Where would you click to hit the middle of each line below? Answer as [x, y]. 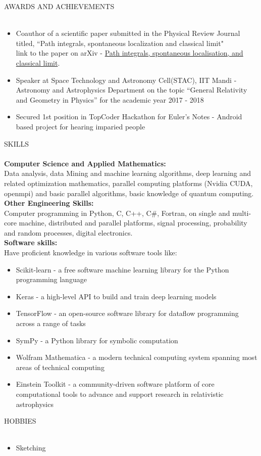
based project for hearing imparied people [81, 126]
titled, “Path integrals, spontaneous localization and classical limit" [120, 43]
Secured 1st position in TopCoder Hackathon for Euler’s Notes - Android [129, 117]
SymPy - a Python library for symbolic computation [97, 340]
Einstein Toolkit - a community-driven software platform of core [115, 384]
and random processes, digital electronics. [68, 232]
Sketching [31, 448]
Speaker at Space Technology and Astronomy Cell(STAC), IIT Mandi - [126, 80]
